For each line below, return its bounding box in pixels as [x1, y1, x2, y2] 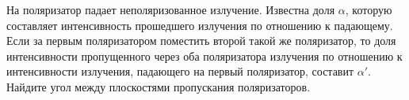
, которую [345, 2, 392, 17]
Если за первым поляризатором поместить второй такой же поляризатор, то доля [6, 32, 396, 49]
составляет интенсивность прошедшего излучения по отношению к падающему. [6, 17, 393, 33]
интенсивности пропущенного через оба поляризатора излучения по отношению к [6, 47, 403, 64]
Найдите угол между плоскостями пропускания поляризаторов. [6, 78, 311, 94]
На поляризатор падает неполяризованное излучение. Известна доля [6, 2, 335, 17]
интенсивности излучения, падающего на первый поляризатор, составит [6, 63, 354, 80]
